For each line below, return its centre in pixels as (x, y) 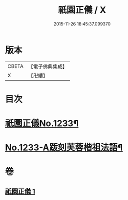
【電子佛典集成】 (48, 67)
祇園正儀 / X (82, 10)
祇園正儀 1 (20, 191)
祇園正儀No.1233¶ (42, 123)
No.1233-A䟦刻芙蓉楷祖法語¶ (64, 148)
